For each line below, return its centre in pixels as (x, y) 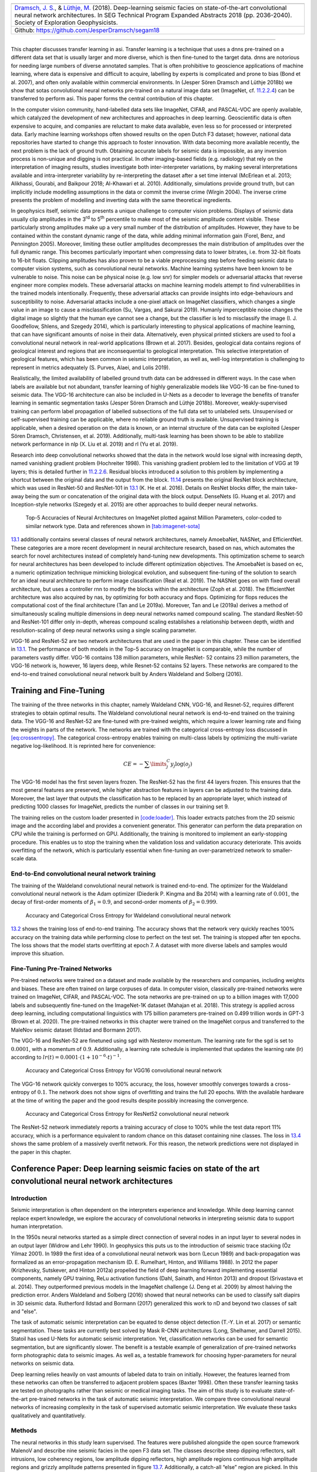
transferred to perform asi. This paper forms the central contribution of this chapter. (112, 99)
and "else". (24, 1311)
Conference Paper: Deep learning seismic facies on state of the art (135, 1169)
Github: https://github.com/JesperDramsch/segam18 (87, 30)
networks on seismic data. (43, 1364)
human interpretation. (37, 1226)
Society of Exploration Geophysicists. (66, 22)
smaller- (283, 850)
